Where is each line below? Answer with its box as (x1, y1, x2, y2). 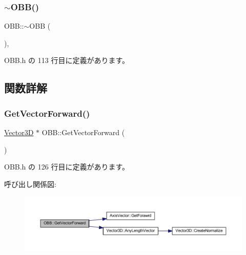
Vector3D (4, 127, 34, 137)
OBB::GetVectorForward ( (42, 127, 125, 137)
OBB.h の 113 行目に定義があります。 (4, 55, 129, 66)
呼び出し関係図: (4, 178, 56, 189)
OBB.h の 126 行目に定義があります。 (4, 161, 129, 172)
